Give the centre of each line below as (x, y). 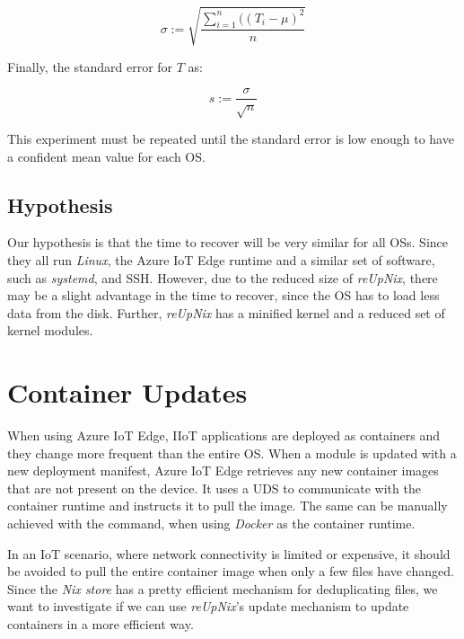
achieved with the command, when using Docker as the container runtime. (211, 524)
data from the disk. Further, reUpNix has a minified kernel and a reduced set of (226, 312)
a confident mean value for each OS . (106, 156)
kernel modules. (50, 330)
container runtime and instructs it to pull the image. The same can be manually (228, 506)
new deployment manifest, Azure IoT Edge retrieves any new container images (223, 470)
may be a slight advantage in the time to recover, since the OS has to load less (223, 295)
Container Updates (127, 392)
